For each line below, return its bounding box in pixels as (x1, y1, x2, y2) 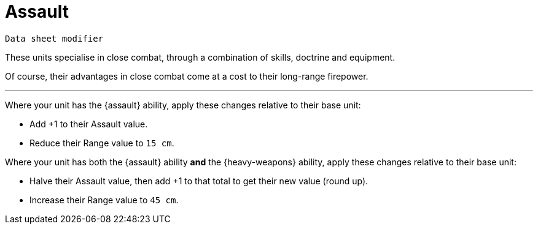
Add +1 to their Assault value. (29, 118, 148, 129)
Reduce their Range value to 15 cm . (29, 137, 174, 148)
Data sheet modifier (5, 33, 104, 43)
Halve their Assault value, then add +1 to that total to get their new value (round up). (29, 175, 368, 186)
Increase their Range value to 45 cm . (29, 194, 179, 205)
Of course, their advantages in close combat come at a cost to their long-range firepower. (5, 70, 368, 81)
